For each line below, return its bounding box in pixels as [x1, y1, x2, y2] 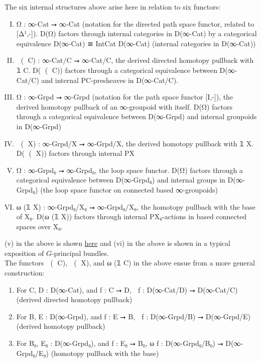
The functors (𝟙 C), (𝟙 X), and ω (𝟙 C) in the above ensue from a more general [5, 257, 255, 268]
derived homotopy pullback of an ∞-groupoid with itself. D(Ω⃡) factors [16, 101, 233, 112]
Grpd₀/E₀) [16, 347, 49, 358]
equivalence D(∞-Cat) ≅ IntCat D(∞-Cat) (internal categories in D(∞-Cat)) [16, 38, 256, 48]
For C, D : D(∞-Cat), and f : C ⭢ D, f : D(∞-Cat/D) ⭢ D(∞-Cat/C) [16, 284, 238, 295]
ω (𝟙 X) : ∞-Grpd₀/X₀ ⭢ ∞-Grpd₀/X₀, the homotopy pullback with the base [16, 201, 255, 212]
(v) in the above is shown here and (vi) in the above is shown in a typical [5, 238, 230, 248]
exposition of [5, 247, 44, 258]
